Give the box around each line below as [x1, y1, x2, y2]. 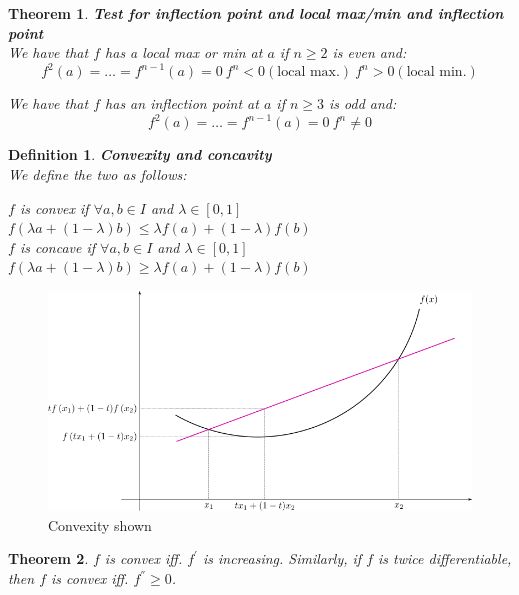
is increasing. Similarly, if [202, 548, 362, 569]
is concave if [19, 236, 96, 257]
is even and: [332, 42, 407, 63]
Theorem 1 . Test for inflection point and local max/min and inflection [8, 3, 504, 23]
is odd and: [329, 93, 397, 114]
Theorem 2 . [8, 548, 89, 569]
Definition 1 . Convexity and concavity [8, 144, 272, 165]
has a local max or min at [105, 42, 263, 63]
